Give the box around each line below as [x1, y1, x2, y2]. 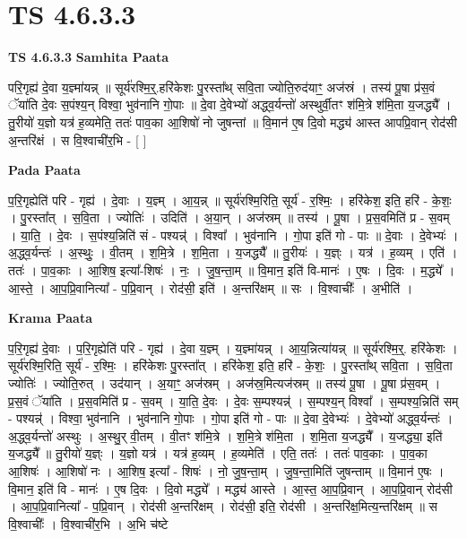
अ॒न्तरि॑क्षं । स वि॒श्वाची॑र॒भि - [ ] [8, 130, 147, 149]
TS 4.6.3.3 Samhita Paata [8, 48, 169, 66]
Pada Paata [8, 161, 81, 179]
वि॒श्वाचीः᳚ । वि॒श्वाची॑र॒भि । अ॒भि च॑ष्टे [8, 514, 169, 533]
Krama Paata [8, 308, 92, 327]
